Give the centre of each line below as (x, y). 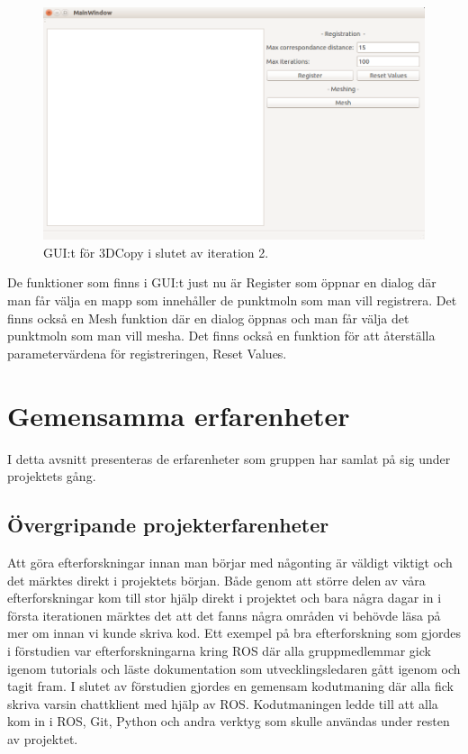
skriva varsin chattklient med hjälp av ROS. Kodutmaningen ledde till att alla (223, 703)
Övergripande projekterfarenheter (168, 525)
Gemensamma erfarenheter (179, 415)
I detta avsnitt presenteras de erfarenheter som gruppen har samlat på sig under (229, 458)
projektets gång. (52, 476)
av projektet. (43, 738)
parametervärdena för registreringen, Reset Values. (147, 353)
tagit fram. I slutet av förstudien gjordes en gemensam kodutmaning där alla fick (230, 686)
